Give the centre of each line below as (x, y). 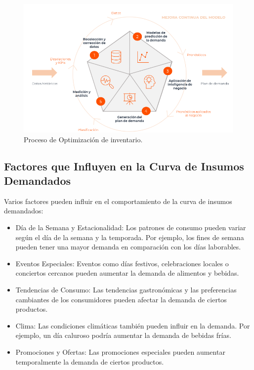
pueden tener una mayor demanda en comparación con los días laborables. (128, 247)
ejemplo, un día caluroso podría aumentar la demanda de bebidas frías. (123, 335)
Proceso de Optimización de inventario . (83, 139)
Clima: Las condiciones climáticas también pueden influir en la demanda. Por (133, 325)
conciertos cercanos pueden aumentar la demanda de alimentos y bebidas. (127, 273)
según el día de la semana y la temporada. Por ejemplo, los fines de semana (130, 237)
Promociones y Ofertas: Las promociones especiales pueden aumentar (120, 352)
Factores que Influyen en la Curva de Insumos (124, 166)
